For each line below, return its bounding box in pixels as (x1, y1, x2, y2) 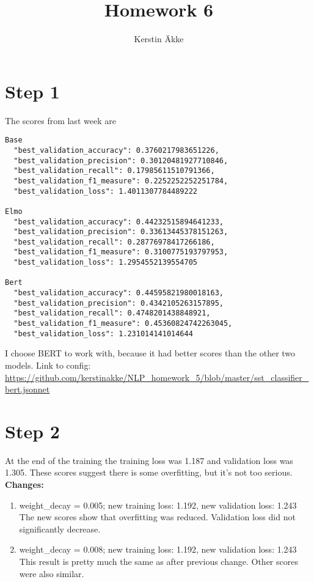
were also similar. (19, 567, 84, 580)
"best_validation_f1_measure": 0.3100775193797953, (13, 248, 228, 257)
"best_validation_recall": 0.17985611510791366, (13, 166, 215, 175)
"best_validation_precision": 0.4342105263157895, (13, 298, 224, 308)
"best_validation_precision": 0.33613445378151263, (13, 227, 228, 237)
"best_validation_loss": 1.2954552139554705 (13, 258, 197, 267)
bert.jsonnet (5, 383, 50, 396)
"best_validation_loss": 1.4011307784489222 (13, 186, 197, 196)
